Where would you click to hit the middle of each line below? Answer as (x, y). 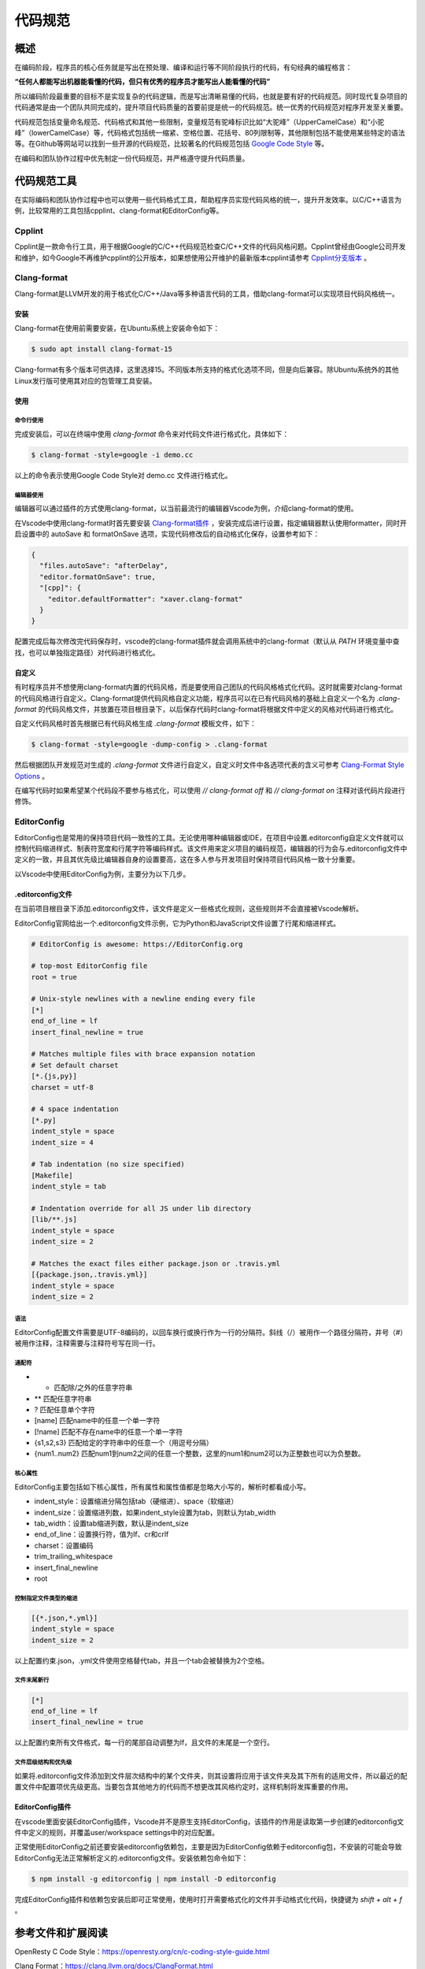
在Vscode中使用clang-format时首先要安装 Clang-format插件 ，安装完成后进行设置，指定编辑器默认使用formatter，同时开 (211, 523)
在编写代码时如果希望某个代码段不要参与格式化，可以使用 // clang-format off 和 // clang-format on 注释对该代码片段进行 (210, 791)
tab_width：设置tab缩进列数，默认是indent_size (111, 1523)
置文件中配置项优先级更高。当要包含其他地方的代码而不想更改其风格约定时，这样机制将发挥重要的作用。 (183, 1787)
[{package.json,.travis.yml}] (89, 1275)
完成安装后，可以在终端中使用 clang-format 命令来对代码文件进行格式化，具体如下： (152, 434)
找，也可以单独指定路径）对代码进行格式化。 (87, 652)
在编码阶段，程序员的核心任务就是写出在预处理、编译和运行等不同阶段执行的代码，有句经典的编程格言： (183, 68)
